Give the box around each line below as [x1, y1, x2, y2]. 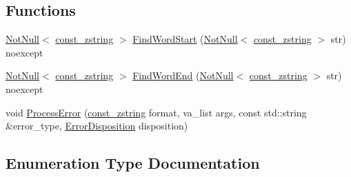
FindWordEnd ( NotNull [132, 68, 234, 83]
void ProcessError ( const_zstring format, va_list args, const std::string [6, 105, 307, 119]
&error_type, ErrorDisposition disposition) [6, 118, 188, 133]
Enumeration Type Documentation [6, 152, 260, 174]
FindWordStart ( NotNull [132, 32, 238, 46]
